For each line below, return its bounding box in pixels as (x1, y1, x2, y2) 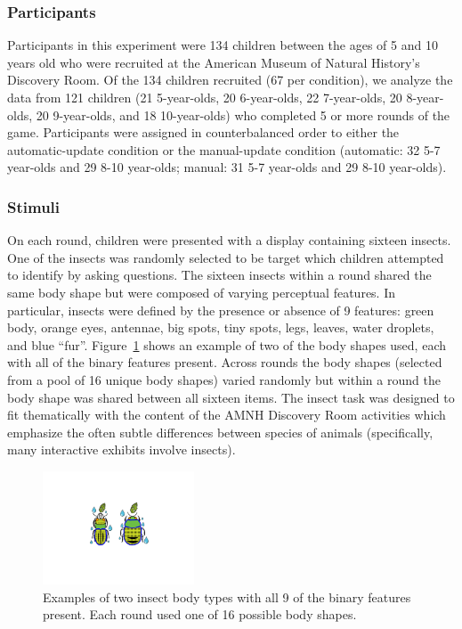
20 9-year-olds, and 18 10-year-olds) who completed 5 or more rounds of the (36, 105, 450, 124)
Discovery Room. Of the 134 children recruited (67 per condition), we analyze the (7, 70, 453, 89)
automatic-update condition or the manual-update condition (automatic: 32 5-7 (7, 140, 441, 159)
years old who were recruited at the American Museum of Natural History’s (7, 53, 420, 71)
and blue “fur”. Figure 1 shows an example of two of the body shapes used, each (7, 335, 446, 354)
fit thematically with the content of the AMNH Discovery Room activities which (7, 405, 446, 424)
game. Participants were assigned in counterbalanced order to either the (7, 123, 400, 142)
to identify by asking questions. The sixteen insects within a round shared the (7, 265, 432, 284)
